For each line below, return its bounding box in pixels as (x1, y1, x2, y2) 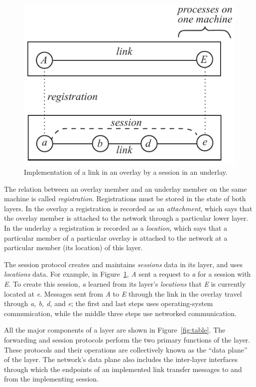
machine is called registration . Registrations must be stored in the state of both (4, 193, 246, 204)
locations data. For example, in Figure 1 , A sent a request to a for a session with (4, 269, 251, 279)
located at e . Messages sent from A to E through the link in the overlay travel (4, 288, 242, 299)
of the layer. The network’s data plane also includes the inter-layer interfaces (4, 354, 238, 365)
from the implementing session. (4, 374, 99, 384)
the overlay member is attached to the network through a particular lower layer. (4, 213, 249, 223)
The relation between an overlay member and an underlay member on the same (4, 183, 247, 194)
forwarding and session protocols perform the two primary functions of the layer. (4, 335, 251, 345)
